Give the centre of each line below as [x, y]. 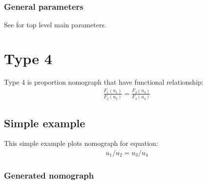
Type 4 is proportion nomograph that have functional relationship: [104, 81]
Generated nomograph [49, 175]
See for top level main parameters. [55, 25]
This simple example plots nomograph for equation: [81, 143]
